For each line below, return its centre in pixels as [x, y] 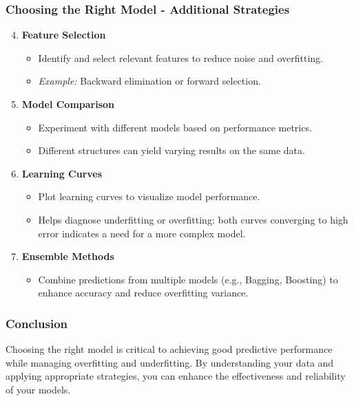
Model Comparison [68, 104]
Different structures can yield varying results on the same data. [171, 150]
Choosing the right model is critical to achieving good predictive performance [169, 349]
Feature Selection [64, 35]
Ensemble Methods [68, 256]
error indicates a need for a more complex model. [142, 233]
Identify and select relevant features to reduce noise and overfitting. [180, 57]
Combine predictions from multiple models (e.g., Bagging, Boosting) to [188, 279]
